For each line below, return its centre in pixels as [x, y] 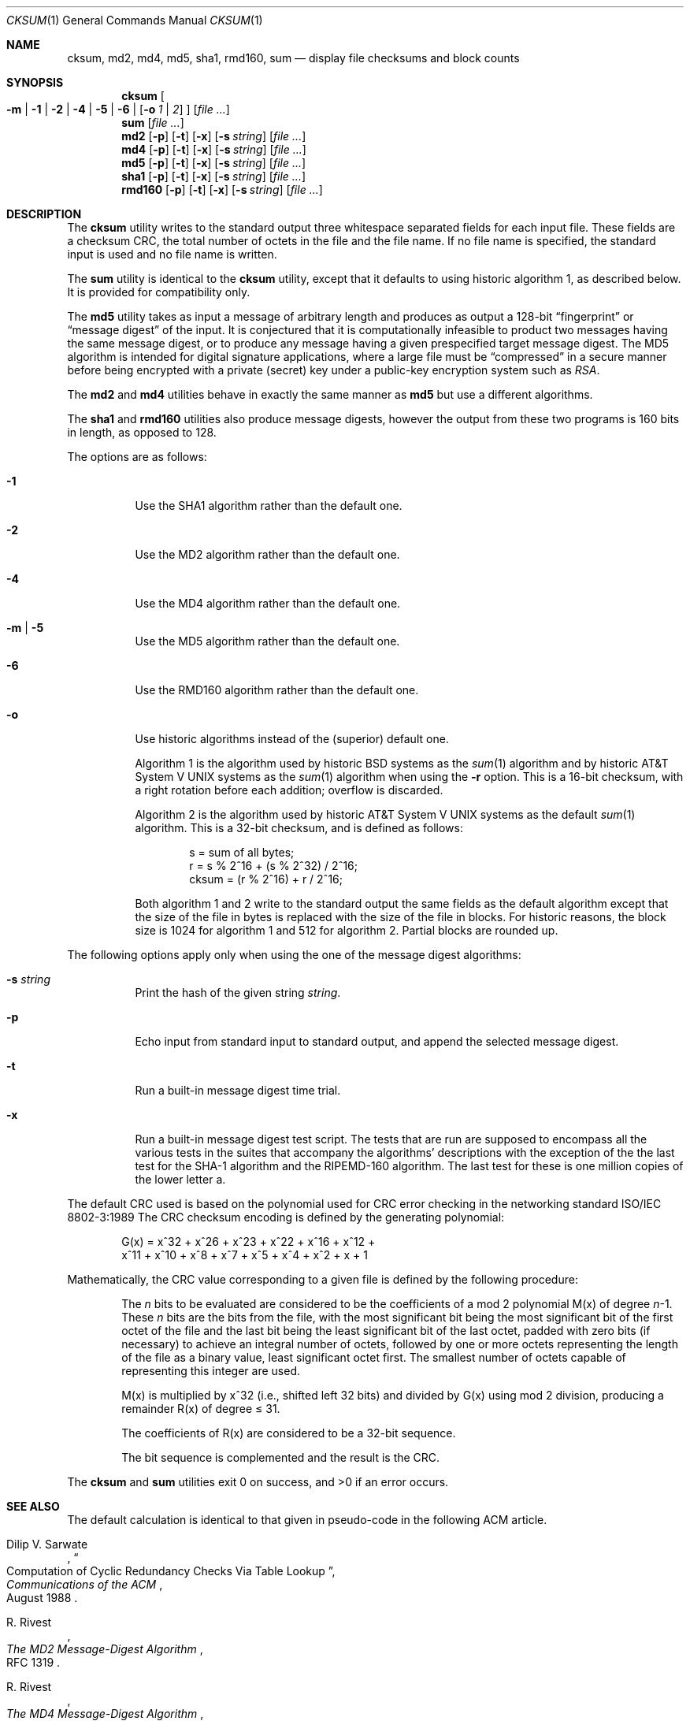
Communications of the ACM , [85, 1584]
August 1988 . [42, 1598]
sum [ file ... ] [153, 123]
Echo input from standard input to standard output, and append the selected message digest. [377, 1041]
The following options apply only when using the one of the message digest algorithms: [294, 955]
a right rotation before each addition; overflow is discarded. [289, 790]
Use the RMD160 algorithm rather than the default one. [277, 690]
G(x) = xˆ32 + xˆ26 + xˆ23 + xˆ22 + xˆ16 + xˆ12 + [249, 1241]
